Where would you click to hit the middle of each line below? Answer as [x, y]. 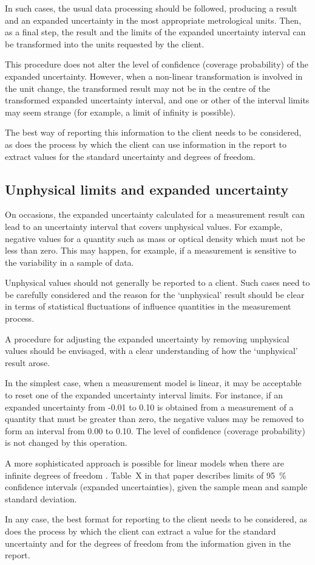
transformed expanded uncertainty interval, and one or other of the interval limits [157, 100]
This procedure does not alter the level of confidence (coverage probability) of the [157, 64]
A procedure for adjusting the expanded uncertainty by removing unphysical [147, 338]
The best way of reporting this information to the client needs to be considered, [153, 132]
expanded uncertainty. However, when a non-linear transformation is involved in [154, 76]
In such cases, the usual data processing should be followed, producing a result [151, 8]
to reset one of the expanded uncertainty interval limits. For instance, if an [144, 395]
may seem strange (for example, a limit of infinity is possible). [120, 112]
